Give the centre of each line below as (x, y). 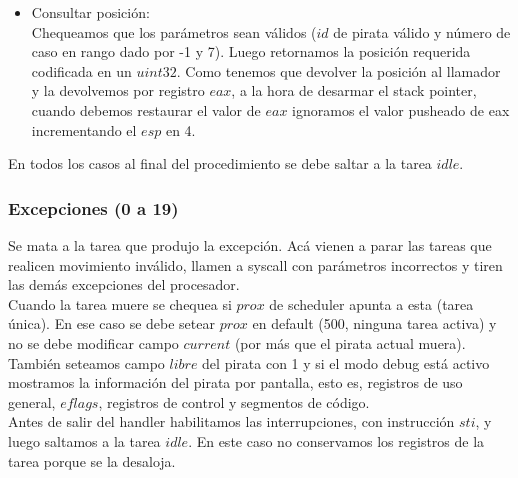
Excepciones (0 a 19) (93, 207)
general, (32, 401)
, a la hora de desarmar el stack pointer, (354, 90)
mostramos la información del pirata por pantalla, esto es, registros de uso (235, 382)
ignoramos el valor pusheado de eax (401, 109)
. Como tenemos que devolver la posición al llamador (338, 70)
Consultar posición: (90, 12)
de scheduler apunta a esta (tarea (371, 303)
